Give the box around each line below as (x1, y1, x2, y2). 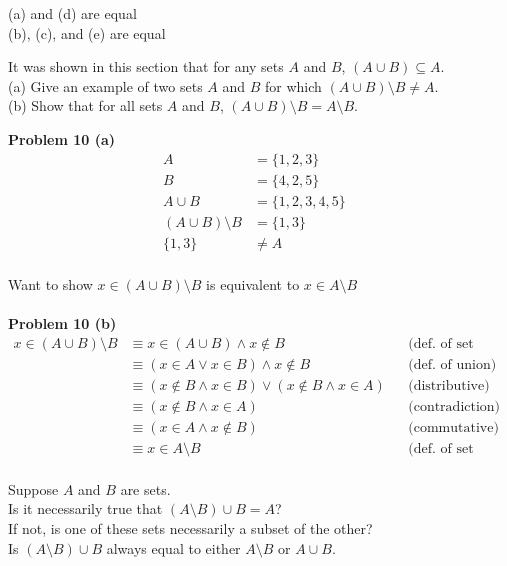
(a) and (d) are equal (8, 3, 137, 23)
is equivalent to (206, 273, 300, 294)
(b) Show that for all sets (8, 95, 163, 116)
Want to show (8, 273, 93, 294)
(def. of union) (408, 357, 497, 372)
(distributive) (408, 378, 490, 393)
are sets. (120, 478, 171, 499)
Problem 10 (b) (8, 312, 117, 333)
